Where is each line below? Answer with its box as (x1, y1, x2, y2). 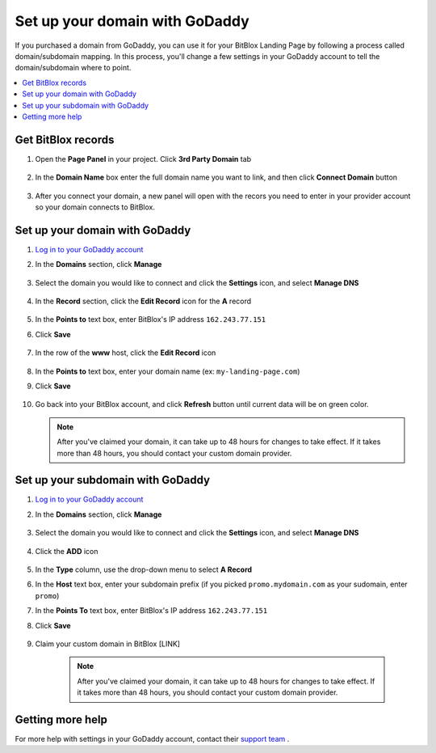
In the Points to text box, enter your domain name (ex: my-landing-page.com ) (35, 366, 300, 376)
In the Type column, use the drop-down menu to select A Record (35, 565, 253, 574)
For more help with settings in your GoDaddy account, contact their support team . (15, 734, 290, 744)
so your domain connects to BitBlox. (35, 202, 155, 212)
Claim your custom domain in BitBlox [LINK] (35, 639, 181, 649)
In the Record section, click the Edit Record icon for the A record (35, 296, 252, 307)
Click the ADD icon (35, 546, 99, 556)
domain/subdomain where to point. (15, 63, 132, 73)
